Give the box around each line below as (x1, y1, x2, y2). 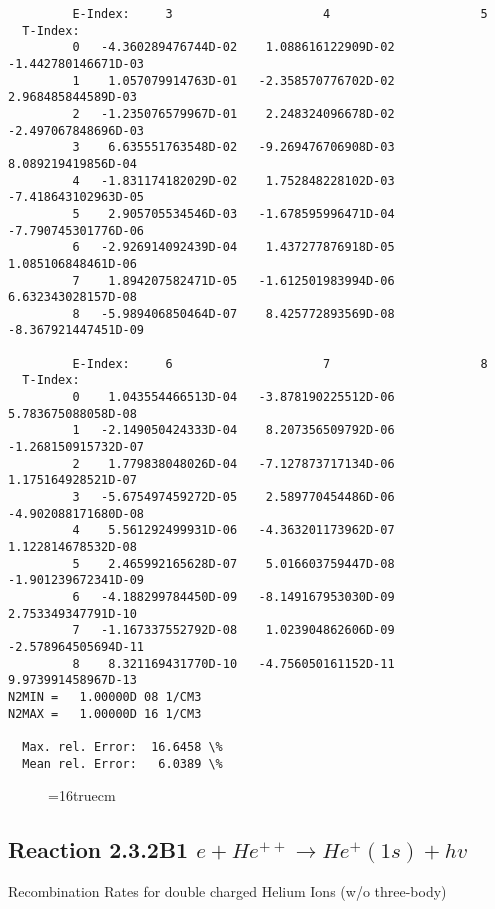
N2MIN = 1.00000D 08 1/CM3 (8, 689, 202, 704)
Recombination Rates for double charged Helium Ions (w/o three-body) (8, 880, 447, 901)
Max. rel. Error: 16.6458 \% (22, 739, 223, 754)
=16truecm (48, 785, 116, 806)
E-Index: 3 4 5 (72, 7, 488, 21)
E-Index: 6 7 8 (72, 356, 488, 371)
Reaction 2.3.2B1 (8, 834, 189, 865)
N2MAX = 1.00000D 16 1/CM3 (8, 706, 202, 721)
